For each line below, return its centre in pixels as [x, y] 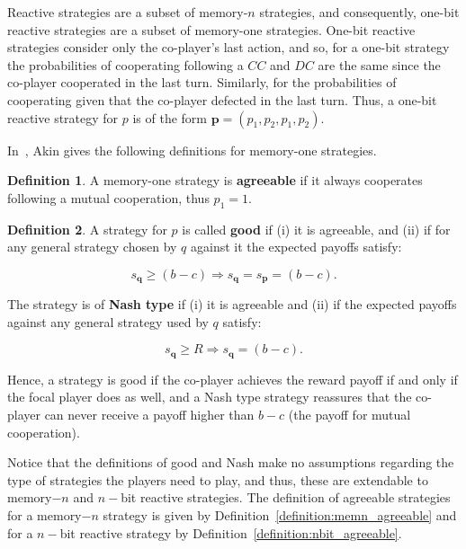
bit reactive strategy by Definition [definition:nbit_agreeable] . [231, 532]
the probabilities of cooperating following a [125, 64]
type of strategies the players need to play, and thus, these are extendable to [218, 479]
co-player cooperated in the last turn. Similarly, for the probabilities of [202, 82]
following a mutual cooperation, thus [108, 197]
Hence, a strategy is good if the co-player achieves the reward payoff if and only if [233, 379]
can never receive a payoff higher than [149, 415]
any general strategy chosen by [92, 247]
